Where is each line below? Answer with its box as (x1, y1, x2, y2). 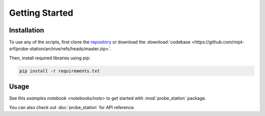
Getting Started (9, 7, 74, 18)
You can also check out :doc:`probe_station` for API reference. (9, 104, 135, 110)
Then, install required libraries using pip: (9, 55, 91, 61)
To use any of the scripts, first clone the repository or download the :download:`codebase (9, 39, 191, 45)
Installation (9, 26, 44, 34)
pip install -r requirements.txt (19, 68, 100, 74)
